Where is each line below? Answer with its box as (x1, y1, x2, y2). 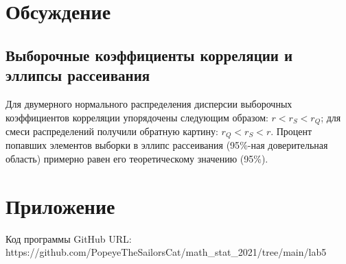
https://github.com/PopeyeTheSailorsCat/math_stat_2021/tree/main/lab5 (5, 245, 327, 259)
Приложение (5, 191, 115, 219)
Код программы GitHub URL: (5, 231, 132, 245)
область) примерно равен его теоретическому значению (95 (5, 152, 254, 166)
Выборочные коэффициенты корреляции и (5, 44, 293, 65)
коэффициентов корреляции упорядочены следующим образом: (5, 110, 268, 124)
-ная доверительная (247, 138, 328, 152)
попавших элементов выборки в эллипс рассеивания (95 (5, 138, 240, 152)
